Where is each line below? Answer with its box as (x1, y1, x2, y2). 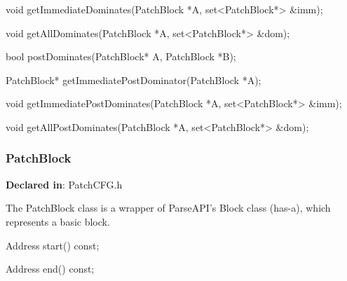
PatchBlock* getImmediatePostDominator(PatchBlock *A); (6, 72, 261, 87)
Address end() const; (6, 261, 95, 276)
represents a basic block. (6, 214, 110, 228)
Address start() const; (6, 238, 100, 252)
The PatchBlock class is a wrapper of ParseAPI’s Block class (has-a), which (6, 200, 331, 215)
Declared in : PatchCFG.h (6, 177, 123, 191)
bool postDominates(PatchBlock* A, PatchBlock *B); (6, 49, 236, 64)
